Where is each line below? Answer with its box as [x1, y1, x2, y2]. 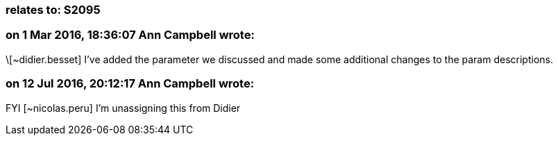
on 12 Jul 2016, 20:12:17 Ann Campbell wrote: [6, 76, 255, 91]
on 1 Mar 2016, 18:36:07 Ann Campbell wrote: [6, 28, 255, 42]
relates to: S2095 [6, 3, 101, 17]
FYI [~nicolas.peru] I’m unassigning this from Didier [6, 101, 241, 114]
